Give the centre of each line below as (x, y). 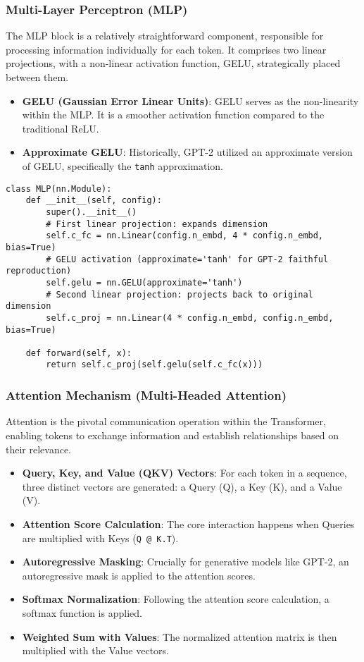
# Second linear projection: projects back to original (180, 294)
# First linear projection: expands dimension (157, 224)
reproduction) (39, 271)
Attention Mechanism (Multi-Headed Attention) (146, 395)
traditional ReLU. (61, 128)
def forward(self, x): (79, 353)
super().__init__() (92, 212)
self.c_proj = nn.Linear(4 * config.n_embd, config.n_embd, (190, 318)
